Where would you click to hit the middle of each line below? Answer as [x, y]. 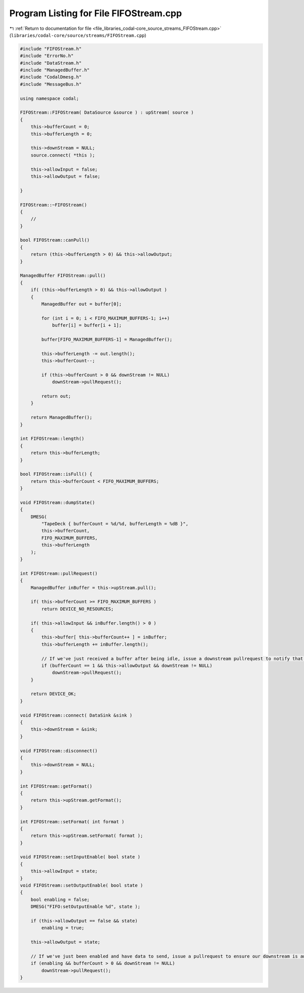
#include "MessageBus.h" [51, 84]
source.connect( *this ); [63, 155]
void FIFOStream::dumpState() [58, 502]
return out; [56, 396]
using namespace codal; [50, 98]
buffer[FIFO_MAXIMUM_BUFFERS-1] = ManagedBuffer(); [107, 339]
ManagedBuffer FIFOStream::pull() [63, 276]
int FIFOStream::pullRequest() [59, 573]
